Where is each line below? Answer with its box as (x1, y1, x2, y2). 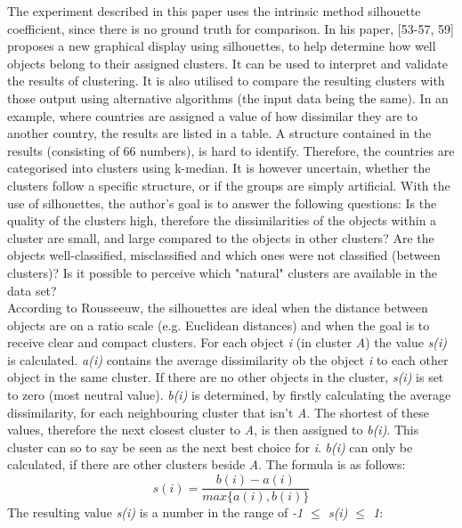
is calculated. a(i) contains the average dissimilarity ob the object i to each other (7, 350, 449, 369)
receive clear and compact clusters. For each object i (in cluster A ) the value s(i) (7, 333, 448, 352)
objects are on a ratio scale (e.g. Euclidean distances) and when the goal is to (7, 315, 430, 334)
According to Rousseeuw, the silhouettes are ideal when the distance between (7, 298, 428, 317)
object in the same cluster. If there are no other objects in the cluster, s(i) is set (7, 368, 444, 386)
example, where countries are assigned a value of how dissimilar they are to (7, 106, 417, 125)
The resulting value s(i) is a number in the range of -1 (7, 503, 304, 522)
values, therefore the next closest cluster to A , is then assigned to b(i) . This (7, 420, 419, 439)
